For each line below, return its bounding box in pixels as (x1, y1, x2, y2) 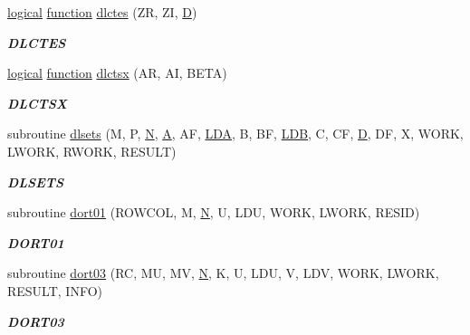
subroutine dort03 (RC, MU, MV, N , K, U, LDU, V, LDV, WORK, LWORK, (7, 263, 439, 282)
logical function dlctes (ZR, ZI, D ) (7, 3, 197, 21)
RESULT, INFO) (7, 281, 103, 300)
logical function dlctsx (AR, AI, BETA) (7, 63, 227, 82)
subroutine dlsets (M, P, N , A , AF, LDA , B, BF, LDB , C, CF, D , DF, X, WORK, (7, 124, 464, 143)
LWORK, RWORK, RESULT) (7, 141, 177, 160)
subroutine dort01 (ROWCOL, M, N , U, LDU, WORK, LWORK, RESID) (7, 203, 420, 222)
